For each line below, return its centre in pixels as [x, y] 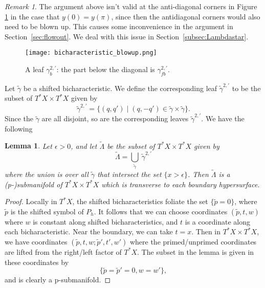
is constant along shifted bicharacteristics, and [105, 221]
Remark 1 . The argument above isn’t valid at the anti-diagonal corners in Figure [131, 6]
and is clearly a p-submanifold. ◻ [58, 280]
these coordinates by [37, 262]
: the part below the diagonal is [106, 69]
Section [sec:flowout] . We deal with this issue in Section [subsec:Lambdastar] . [127, 36]
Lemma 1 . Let [28, 146]
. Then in [206, 231]
